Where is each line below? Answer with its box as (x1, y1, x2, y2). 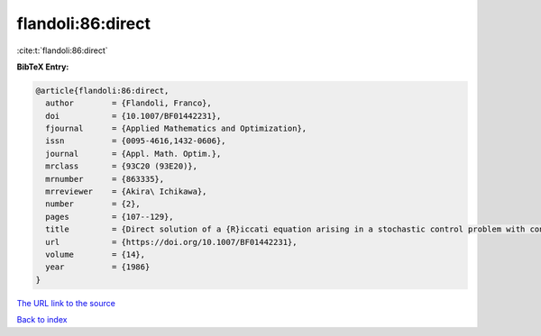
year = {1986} (45, 262, 151, 272)
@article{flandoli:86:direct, (35, 86, 170, 95)
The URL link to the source (16, 297, 116, 308)
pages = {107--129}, (45, 212, 175, 222)
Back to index (16, 314, 68, 325)
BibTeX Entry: (16, 61, 69, 72)
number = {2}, (45, 199, 142, 209)
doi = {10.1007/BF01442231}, (45, 111, 222, 121)
